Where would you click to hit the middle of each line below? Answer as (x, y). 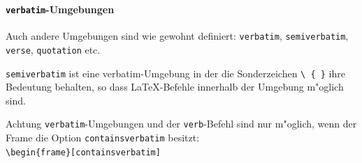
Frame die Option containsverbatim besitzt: (103, 137)
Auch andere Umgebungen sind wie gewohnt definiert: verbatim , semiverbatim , (177, 36)
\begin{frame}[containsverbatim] (83, 152)
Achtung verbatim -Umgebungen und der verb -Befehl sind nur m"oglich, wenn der (181, 124)
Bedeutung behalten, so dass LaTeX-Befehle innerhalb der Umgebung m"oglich (175, 87)
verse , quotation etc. (53, 49)
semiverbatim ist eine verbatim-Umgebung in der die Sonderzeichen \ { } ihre (175, 73)
